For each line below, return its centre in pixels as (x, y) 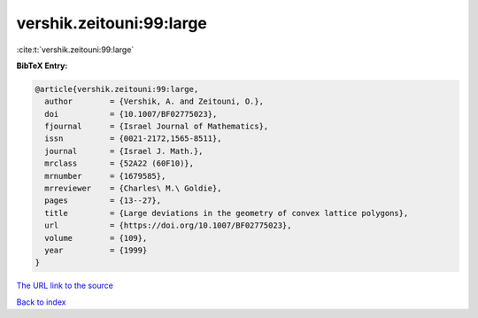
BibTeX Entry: (42, 66)
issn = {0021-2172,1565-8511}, (133, 139)
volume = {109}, (96, 238)
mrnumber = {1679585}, (105, 176)
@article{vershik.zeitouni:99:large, (117, 89)
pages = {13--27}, (103, 201)
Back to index (41, 302)
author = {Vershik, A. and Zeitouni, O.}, (154, 101)
